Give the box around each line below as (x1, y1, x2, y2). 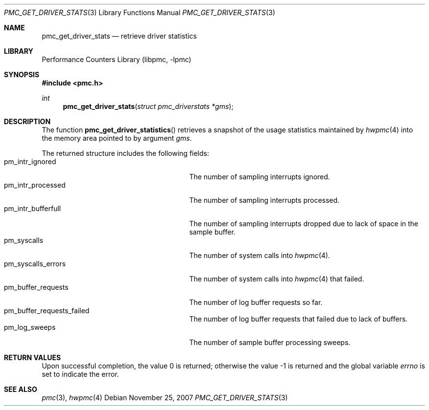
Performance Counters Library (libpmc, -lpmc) (42, 55, 191, 64)
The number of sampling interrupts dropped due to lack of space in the (189, 219, 418, 228)
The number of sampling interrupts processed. (189, 196, 340, 204)
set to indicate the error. (42, 370, 119, 378)
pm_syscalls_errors (4, 259, 66, 268)
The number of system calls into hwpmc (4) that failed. (189, 275, 364, 283)
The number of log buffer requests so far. (189, 298, 323, 306)
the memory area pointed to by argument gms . (42, 134, 192, 142)
